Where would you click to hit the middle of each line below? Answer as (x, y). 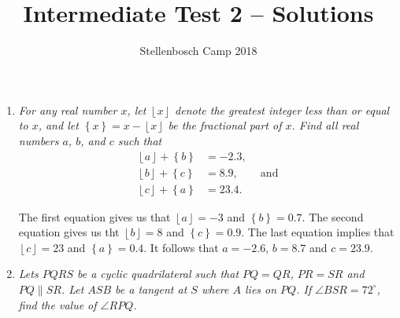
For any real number (68, 110)
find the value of (57, 304)
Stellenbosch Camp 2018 (198, 51)
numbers (39, 140)
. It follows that (181, 247)
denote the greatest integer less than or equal (282, 110)
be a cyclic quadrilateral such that (158, 274)
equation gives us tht (69, 232)
